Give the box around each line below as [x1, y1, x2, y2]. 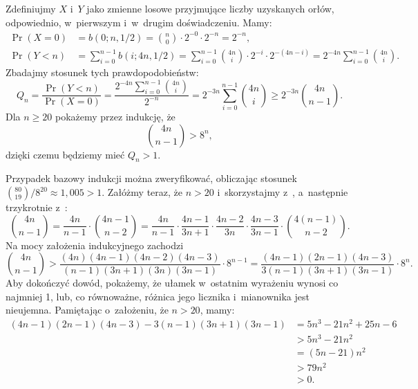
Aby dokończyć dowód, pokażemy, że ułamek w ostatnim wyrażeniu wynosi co [6, 275, 339, 290]
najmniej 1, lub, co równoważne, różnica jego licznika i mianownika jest [6, 289, 310, 303]
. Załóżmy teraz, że [102, 185, 183, 199]
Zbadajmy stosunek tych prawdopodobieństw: [6, 65, 199, 80]
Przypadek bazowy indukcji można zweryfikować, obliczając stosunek [6, 171, 297, 186]
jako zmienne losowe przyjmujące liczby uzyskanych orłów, [86, 1, 334, 15]
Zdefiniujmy [6, 1, 56, 15]
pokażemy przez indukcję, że [55, 109, 175, 124]
